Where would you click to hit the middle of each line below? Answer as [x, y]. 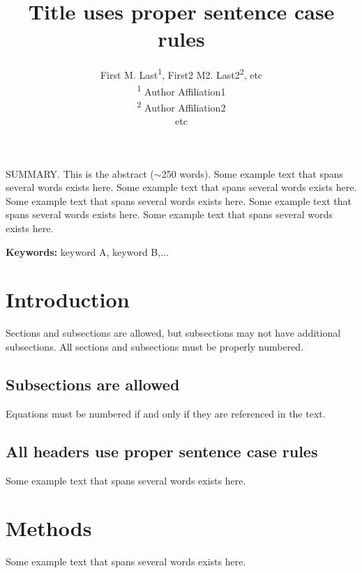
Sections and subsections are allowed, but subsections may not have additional [173, 333]
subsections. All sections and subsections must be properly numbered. [155, 346]
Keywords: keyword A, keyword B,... [87, 251]
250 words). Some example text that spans [252, 173]
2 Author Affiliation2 [181, 106]
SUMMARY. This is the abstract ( [80, 173]
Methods [49, 528]
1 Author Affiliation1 [181, 90]
